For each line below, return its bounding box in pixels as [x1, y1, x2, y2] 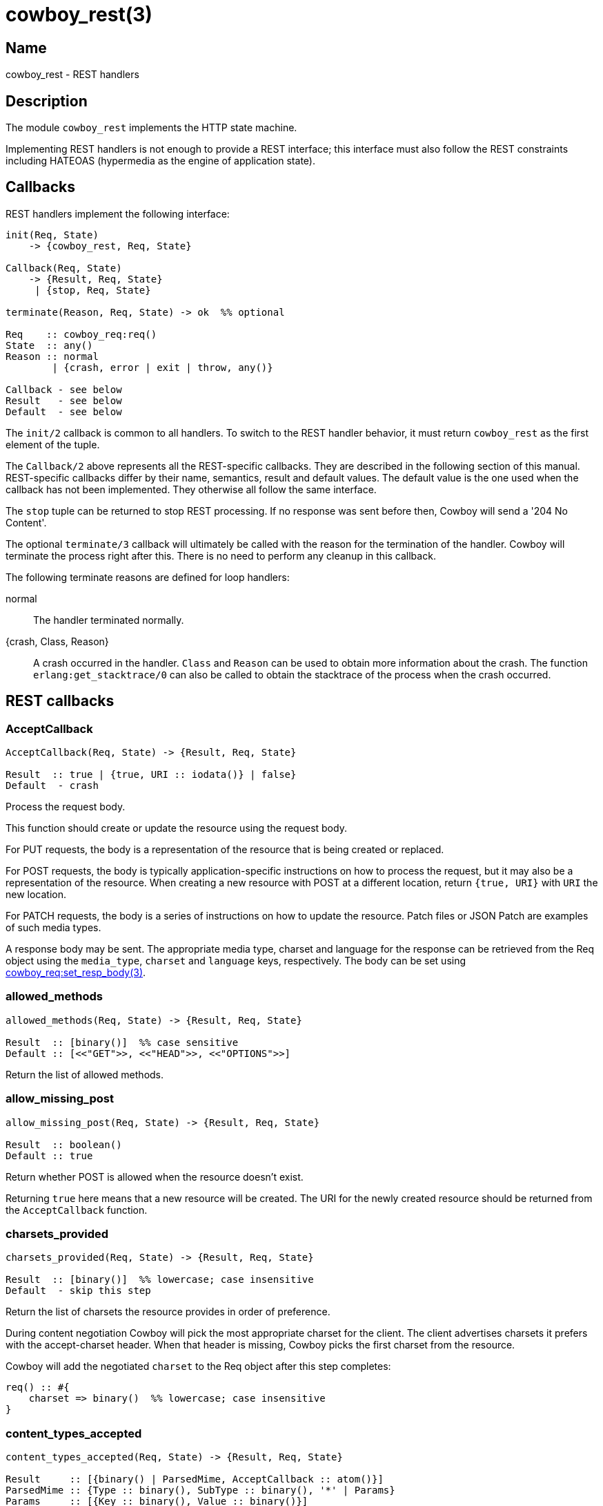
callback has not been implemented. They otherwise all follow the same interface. [6, 483, 377, 495]
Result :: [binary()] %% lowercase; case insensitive [6, 1274, 314, 1286]
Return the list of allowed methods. [6, 1068, 164, 1080]
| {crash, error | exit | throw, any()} [52, 361, 273, 373]
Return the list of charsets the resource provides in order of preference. [6, 1306, 330, 1318]
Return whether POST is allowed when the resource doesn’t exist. [6, 1170, 304, 1183]
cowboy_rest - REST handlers [6, 68, 139, 81]
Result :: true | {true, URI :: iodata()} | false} [6, 769, 297, 781]
